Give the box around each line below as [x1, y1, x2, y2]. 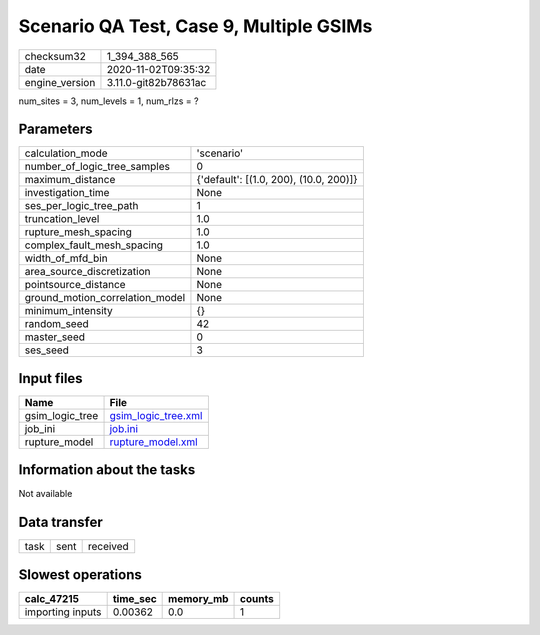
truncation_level [24, 212, 100, 226]
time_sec [112, 591, 157, 605]
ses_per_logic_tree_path [24, 199, 139, 213]
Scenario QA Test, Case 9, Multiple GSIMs [18, 15, 373, 37]
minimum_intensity [24, 304, 114, 318]
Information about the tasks [18, 461, 196, 479]
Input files [18, 370, 84, 387]
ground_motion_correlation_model [24, 291, 186, 305]
